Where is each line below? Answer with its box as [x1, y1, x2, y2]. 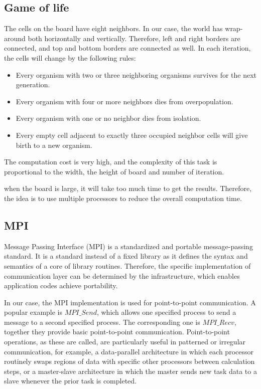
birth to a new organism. [16, 139, 92, 150]
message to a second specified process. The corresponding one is [4, 316, 200, 327]
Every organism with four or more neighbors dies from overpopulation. [16, 96, 233, 106]
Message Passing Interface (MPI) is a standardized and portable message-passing [4, 241, 253, 251]
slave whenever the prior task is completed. [4, 375, 137, 386]
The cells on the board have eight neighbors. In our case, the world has [4, 23, 223, 34]
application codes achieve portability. [4, 280, 118, 291]
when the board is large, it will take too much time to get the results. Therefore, [4, 183, 252, 193]
